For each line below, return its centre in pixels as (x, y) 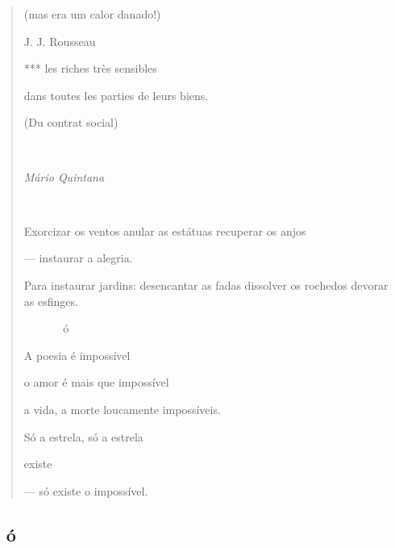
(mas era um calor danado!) (92, 14)
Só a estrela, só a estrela (83, 436)
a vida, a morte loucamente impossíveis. (122, 409)
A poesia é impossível (77, 355)
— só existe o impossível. (86, 490)
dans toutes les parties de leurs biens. (116, 95)
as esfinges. (51, 301)
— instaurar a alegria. (78, 258)
